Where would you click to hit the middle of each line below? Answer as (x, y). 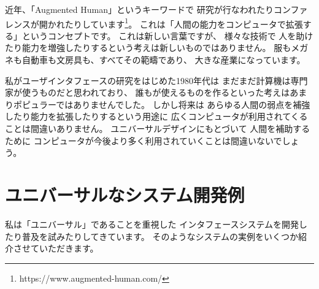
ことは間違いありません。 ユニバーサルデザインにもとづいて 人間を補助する (158, 128)
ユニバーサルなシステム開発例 (125, 194)
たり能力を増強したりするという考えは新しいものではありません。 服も (148, 48)
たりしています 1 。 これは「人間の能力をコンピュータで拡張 (184, 23)
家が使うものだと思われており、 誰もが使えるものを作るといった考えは (148, 92)
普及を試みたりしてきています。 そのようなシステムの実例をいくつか (160, 236)
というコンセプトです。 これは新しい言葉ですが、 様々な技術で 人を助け (167, 35)
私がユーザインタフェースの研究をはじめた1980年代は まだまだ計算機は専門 (156, 80)
